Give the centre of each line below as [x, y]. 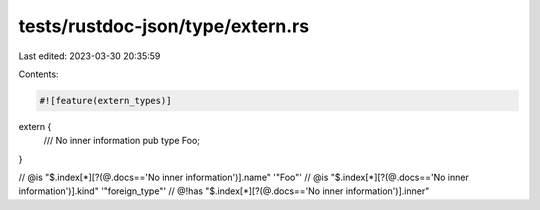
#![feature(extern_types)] [105, 100]
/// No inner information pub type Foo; [121, 141]
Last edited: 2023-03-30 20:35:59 [89, 56]
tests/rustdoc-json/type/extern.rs [164, 26]
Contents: [38, 74]
